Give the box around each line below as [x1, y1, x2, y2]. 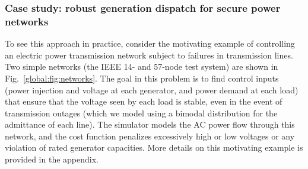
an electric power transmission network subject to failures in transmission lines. [5, 48, 293, 61]
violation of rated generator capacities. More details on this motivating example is [5, 141, 303, 154]
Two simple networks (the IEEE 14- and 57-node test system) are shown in [5, 60, 278, 73]
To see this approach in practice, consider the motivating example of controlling [5, 37, 295, 50]
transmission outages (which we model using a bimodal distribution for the [5, 106, 278, 119]
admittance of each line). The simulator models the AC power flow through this [5, 118, 295, 131]
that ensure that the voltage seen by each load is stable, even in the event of [5, 95, 282, 108]
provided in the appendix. [5, 153, 99, 165]
